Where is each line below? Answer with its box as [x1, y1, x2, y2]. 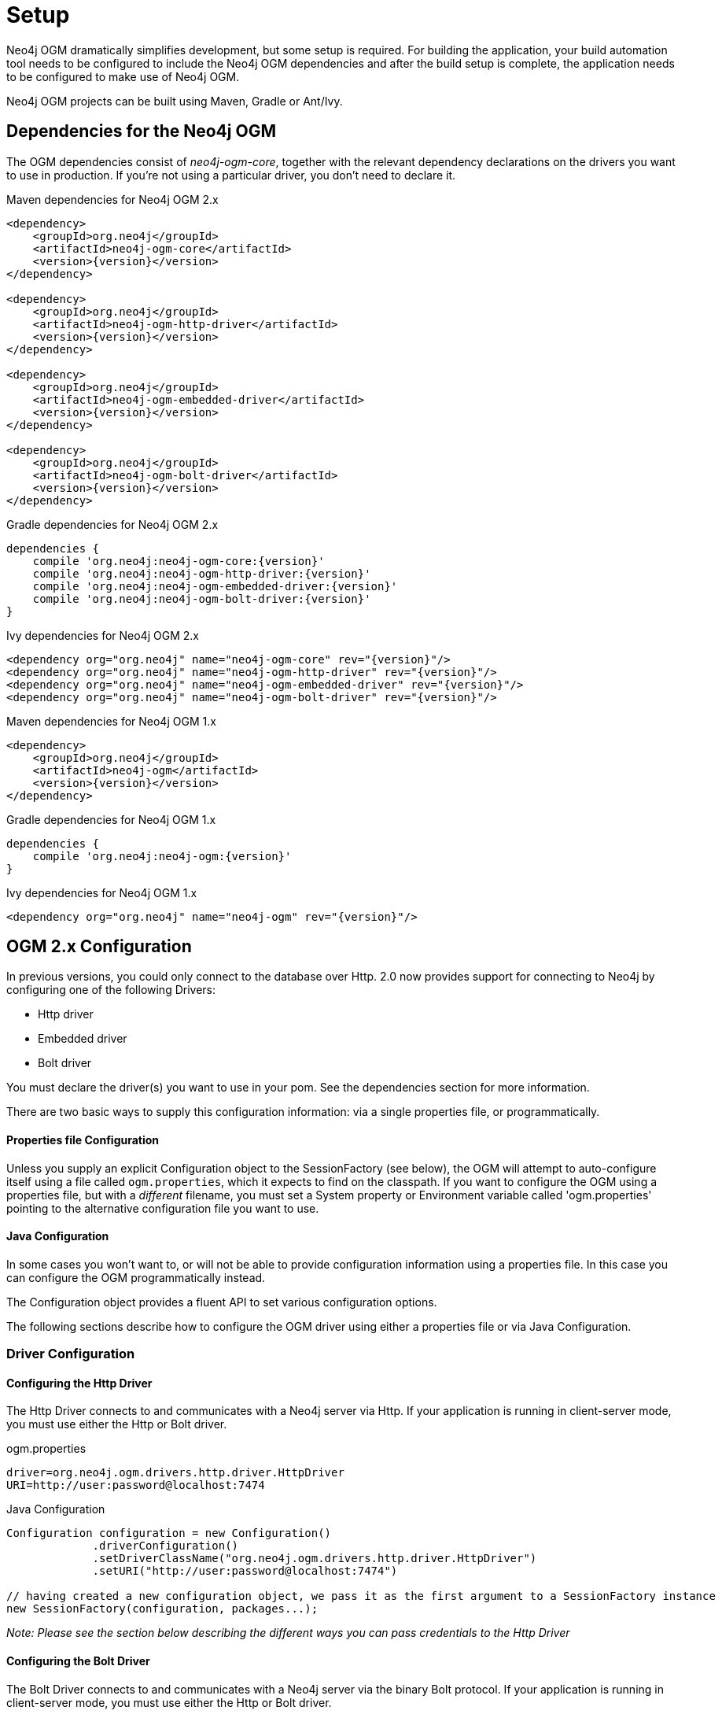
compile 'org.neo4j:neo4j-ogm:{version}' [32, 849, 292, 863]
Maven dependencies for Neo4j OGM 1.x [6, 714, 216, 728]
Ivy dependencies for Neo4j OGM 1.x [6, 885, 197, 899]
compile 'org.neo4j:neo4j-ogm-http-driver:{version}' [32, 567, 371, 580]
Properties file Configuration [6, 1133, 160, 1147]
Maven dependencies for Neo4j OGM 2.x [6, 192, 219, 206]
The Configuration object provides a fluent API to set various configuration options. [6, 1295, 437, 1309]
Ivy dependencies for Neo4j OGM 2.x [6, 628, 199, 642]
